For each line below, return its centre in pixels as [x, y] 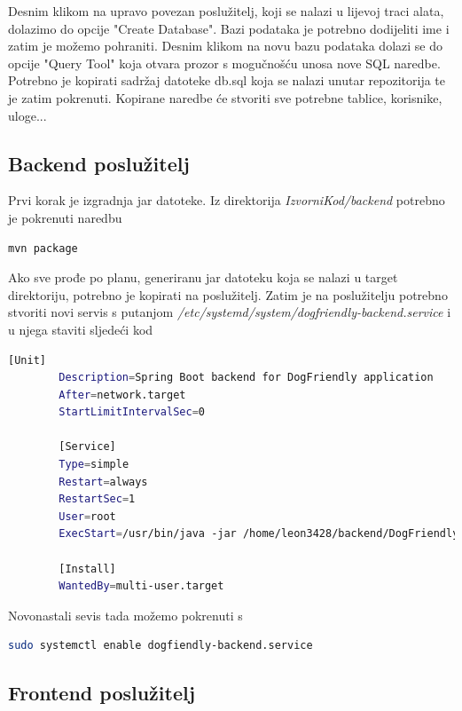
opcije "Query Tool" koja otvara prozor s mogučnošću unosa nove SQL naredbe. [224, 63]
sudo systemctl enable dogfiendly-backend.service [161, 646]
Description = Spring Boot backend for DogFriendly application [246, 378]
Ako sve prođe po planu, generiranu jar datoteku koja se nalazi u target [203, 277]
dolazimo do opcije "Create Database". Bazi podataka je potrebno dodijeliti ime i [229, 28]
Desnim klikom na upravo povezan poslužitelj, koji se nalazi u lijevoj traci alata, [226, 11]
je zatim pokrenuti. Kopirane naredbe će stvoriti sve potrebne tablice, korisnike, [225, 97]
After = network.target [122, 395]
